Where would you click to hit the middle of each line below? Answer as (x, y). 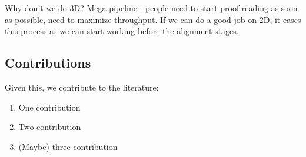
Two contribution (50, 127)
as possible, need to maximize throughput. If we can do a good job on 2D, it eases (153, 19)
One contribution (49, 107)
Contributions (48, 63)
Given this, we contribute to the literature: (82, 87)
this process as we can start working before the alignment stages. (122, 31)
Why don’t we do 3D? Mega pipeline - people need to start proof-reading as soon (151, 8)
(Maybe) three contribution (68, 146)
